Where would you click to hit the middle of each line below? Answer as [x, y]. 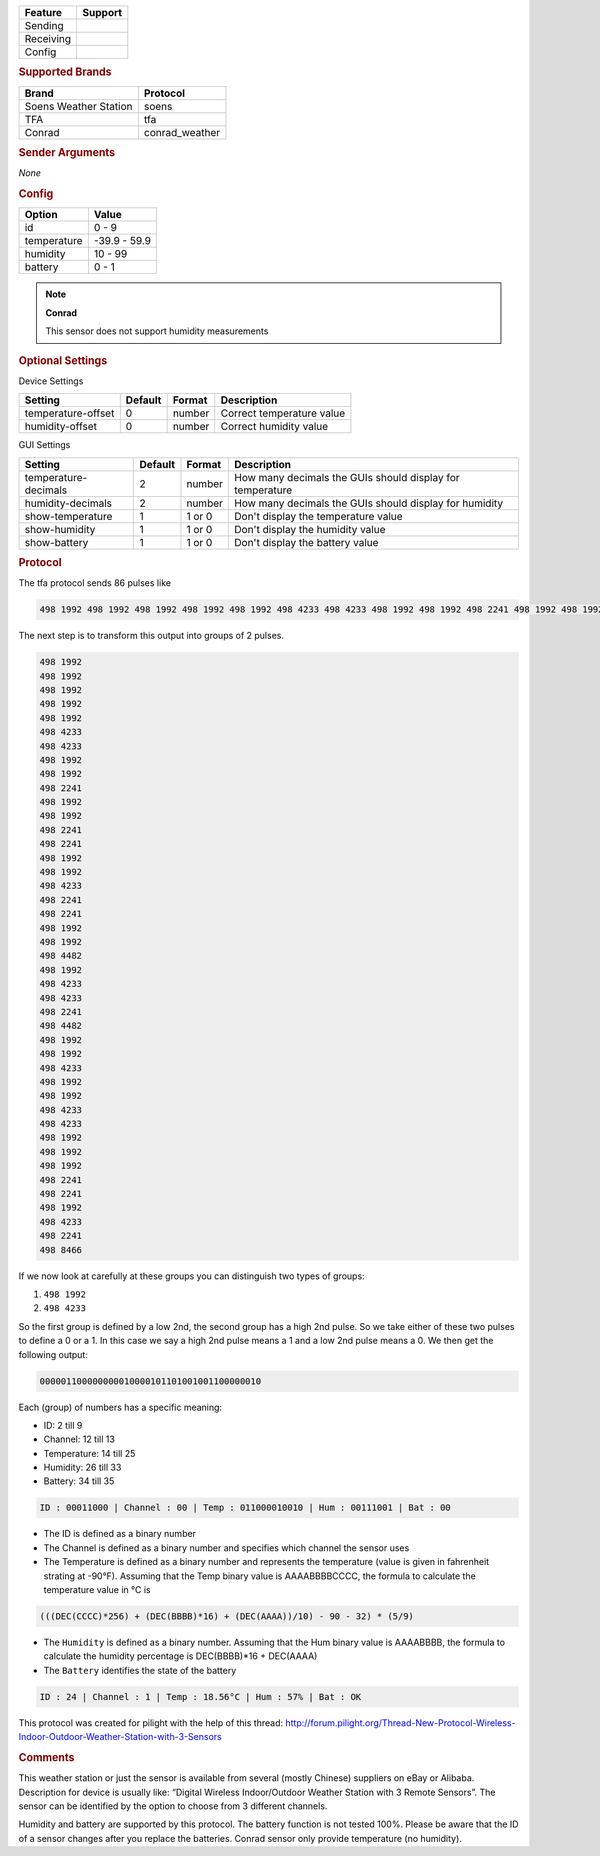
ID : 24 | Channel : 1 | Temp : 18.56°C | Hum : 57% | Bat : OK [200, 1696]
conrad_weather [182, 132]
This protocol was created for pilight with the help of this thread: [151, 1722]
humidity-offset [60, 427]
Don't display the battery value [306, 542]
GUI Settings [44, 445]
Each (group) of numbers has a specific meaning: [120, 1407]
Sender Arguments [66, 153]
